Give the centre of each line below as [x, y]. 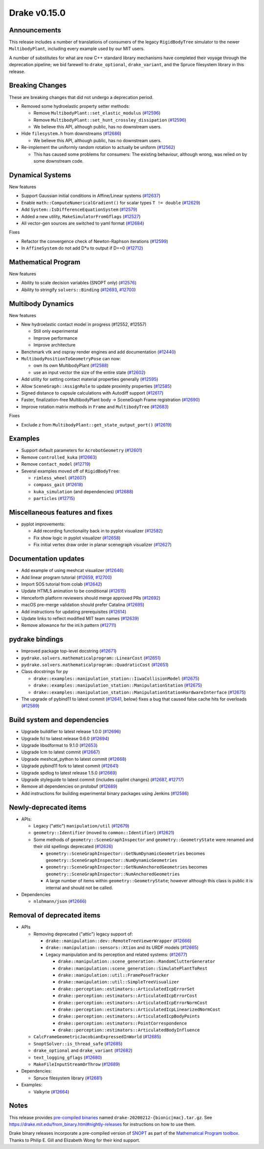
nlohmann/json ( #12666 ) [60, 901]
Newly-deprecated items [48, 807]
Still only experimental [56, 331]
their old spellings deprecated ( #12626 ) [73, 847]
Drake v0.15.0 [37, 13]
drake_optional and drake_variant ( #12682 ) [83, 1050]
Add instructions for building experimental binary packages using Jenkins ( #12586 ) [105, 793]
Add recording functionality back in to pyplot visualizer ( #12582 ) [98, 531]
